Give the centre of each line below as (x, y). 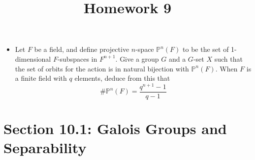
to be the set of (206, 49)
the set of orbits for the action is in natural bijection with (102, 68)
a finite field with (41, 78)
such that (228, 58)
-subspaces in (77, 58)
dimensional (33, 58)
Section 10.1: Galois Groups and (115, 128)
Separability (45, 148)
